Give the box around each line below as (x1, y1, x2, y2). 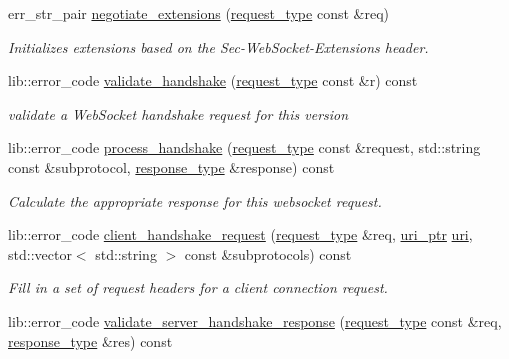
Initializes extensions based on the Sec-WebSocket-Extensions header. (8, 36, 429, 57)
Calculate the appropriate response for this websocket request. (8, 190, 382, 211)
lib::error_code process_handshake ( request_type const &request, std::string (8, 137, 481, 158)
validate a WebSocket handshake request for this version (8, 103, 349, 124)
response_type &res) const (8, 330, 173, 351)
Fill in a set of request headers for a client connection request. (8, 277, 388, 298)
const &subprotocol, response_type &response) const (8, 156, 335, 177)
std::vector (8, 243, 72, 264)
